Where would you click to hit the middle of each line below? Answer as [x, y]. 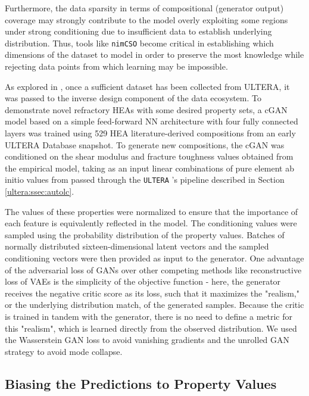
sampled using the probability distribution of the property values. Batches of [145, 234]
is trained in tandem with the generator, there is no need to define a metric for [149, 316]
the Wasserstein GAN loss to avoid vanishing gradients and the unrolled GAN [147, 340]
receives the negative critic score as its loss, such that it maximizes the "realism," [152, 293]
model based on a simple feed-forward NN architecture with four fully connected [152, 121]
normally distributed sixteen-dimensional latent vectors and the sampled [137, 246]
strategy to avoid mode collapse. [64, 351]
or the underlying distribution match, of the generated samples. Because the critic [154, 305]
